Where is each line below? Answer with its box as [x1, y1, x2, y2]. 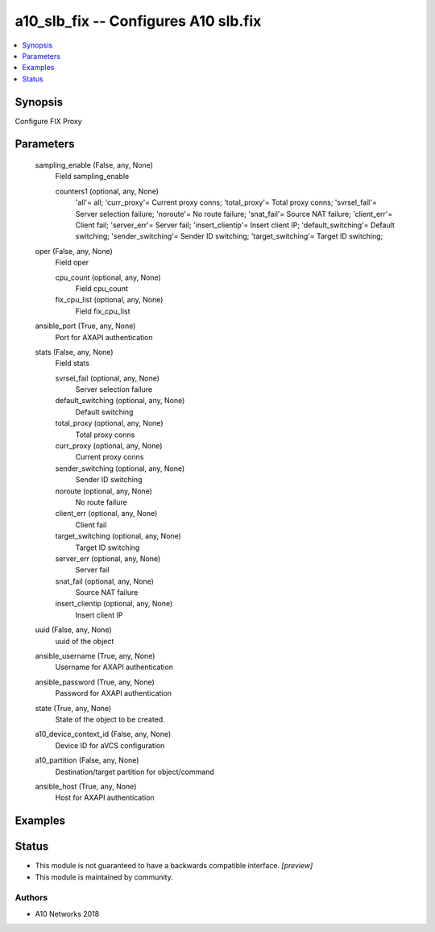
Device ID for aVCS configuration [55, 740, 165, 750]
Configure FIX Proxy [14, 116, 82, 126]
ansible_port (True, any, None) [35, 321, 136, 331]
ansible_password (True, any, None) [35, 677, 155, 687]
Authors [14, 892, 48, 903]
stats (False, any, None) [35, 347, 114, 356]
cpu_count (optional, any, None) [55, 273, 161, 282]
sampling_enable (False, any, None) [35, 160, 153, 170]
